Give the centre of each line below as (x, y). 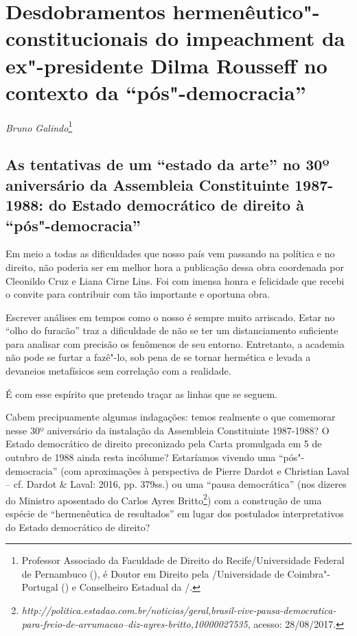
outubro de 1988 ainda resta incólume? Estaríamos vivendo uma (141, 457)
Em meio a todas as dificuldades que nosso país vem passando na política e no (170, 254)
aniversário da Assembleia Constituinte (147, 184)
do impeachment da (250, 38)
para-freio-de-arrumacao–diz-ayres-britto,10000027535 (135, 623)
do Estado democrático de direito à (176, 205)
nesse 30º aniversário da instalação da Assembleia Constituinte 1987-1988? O (168, 430)
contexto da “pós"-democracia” (156, 92)
